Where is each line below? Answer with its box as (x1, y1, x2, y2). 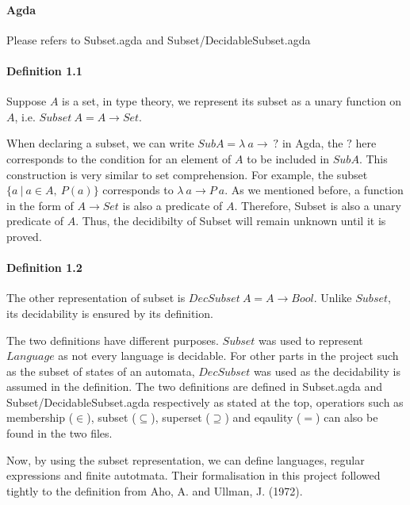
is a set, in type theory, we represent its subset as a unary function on (62, 93, 402, 109)
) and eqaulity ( (224, 409, 301, 426)
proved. (6, 228, 42, 244)
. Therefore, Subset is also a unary (234, 197, 401, 213)
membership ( (6, 409, 74, 426)
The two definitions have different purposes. (6, 331, 219, 348)
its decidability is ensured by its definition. (6, 304, 213, 321)
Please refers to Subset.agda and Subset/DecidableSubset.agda (6, 31, 311, 48)
